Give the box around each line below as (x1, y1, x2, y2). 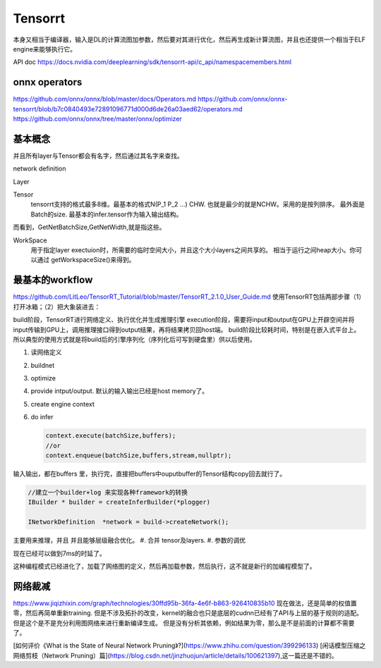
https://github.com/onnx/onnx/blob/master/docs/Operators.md (13, 95, 197, 104)
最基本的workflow (13, 274, 93, 286)
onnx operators (13, 76, 83, 88)
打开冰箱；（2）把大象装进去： (13, 302, 101, 311)
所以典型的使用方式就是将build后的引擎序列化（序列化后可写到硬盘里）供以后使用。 (13, 335, 257, 343)
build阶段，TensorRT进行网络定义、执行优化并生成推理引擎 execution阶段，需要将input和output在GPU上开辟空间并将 (13, 316, 355, 324)
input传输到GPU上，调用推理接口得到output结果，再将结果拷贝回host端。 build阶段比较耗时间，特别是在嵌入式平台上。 (13, 325, 361, 334)
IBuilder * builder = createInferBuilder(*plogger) (28, 498, 211, 507)
